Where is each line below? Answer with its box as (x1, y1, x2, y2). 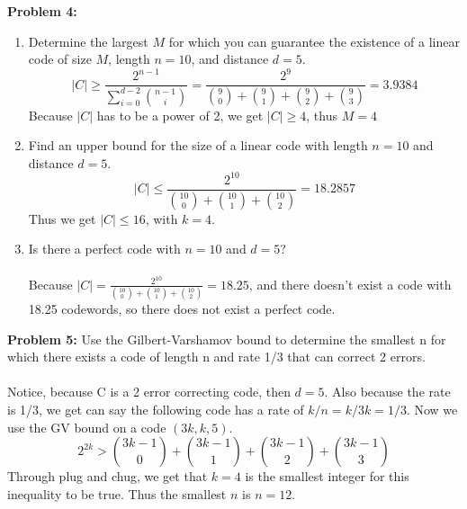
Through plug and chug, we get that (7, 467, 208, 486)
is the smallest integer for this (245, 467, 409, 486)
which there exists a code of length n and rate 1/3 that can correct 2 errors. (7, 347, 426, 366)
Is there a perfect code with (28, 239, 181, 258)
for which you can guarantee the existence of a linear (168, 31, 461, 50)
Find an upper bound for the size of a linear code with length (28, 136, 368, 155)
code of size (28, 49, 92, 68)
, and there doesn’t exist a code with (248, 274, 452, 293)
